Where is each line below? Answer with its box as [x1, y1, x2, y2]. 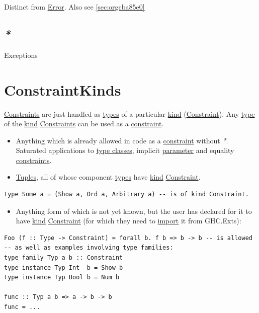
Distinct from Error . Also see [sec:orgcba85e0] [4, 2, 145, 12]
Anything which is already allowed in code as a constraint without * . [16, 135, 228, 145]
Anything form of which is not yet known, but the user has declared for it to [16, 205, 252, 216]
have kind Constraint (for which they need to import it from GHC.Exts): [16, 215, 241, 226]
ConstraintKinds [4, 79, 121, 100]
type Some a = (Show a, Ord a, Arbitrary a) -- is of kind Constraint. [4, 191, 249, 198]
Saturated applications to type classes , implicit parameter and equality [16, 145, 234, 155]
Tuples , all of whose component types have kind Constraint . [16, 172, 201, 182]
